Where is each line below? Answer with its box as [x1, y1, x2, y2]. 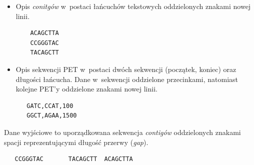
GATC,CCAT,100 [26, 102, 73, 109]
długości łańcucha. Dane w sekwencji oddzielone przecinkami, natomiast [15, 73, 238, 84]
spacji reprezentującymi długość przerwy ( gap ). [4, 136, 148, 147]
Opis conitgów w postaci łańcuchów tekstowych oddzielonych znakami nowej [15, 1, 251, 11]
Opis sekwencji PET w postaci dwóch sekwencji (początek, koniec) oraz [15, 63, 236, 74]
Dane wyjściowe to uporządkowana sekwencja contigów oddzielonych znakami [4, 126, 241, 137]
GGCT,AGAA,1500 [26, 112, 77, 119]
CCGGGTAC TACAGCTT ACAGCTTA [14, 155, 133, 163]
